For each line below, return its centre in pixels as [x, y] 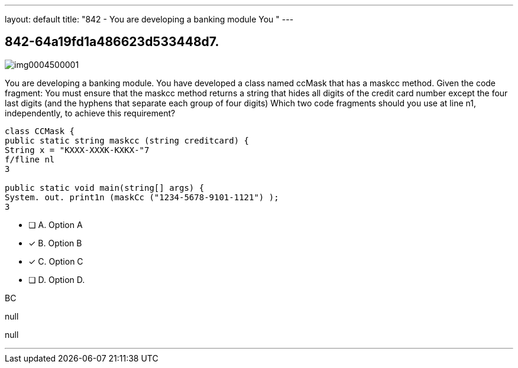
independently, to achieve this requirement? [90, 113]
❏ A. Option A [56, 224]
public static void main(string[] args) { [105, 188]
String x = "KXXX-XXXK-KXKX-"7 [77, 150]
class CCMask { [40, 131]
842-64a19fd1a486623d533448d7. [112, 42]
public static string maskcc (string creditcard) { [127, 140]
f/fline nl [30, 159]
